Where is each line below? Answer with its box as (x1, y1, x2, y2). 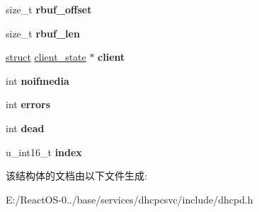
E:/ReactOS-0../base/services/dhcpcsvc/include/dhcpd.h (6, 192, 253, 206)
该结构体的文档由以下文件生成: (6, 168, 147, 183)
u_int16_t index (6, 144, 82, 159)
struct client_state (6, 49, 86, 64)
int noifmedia (6, 73, 69, 88)
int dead (6, 120, 45, 135)
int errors (6, 97, 51, 112)
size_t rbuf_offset (6, 2, 92, 16)
